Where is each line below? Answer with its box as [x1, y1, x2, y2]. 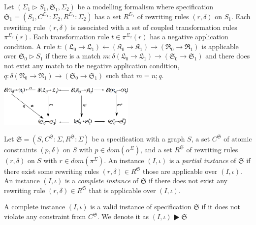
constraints [4, 144, 37, 154]
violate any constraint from [4, 211, 86, 222]
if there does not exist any [148, 175, 227, 186]
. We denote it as [97, 211, 149, 222]
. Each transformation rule [29, 31, 109, 42]
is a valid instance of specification [90, 201, 192, 212]
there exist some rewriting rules [4, 166, 99, 176]
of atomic [224, 133, 252, 143]
